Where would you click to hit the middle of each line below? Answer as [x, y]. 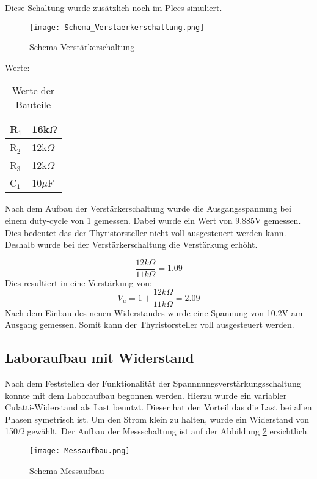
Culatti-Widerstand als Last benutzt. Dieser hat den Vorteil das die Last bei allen [158, 407]
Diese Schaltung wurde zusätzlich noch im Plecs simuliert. [114, 7]
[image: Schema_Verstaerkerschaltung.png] [117, 27]
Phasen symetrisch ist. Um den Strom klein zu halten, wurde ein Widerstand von [157, 419]
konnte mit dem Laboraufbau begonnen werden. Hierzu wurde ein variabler [146, 395]
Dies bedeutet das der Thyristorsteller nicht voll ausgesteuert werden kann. [146, 232]
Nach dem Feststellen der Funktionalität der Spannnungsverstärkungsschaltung [153, 383]
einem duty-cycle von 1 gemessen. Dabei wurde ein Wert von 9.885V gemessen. [153, 221]
